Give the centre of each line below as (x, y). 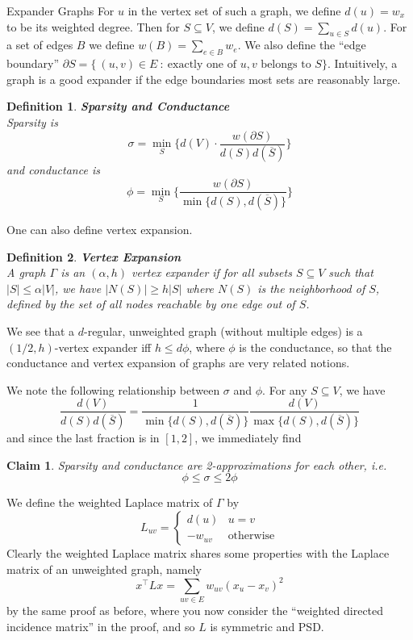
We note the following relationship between (113, 389)
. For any (285, 389)
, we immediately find (248, 438)
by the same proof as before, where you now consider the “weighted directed (195, 611)
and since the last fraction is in (83, 438)
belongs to (286, 65)
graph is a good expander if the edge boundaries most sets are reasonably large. (204, 79)
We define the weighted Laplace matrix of (110, 502)
